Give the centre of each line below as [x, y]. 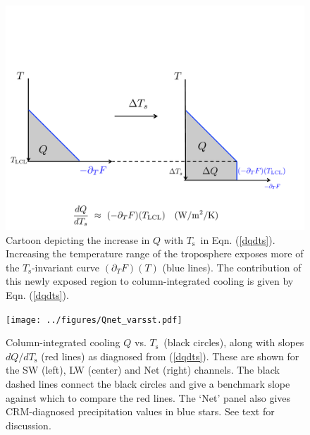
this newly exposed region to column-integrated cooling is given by [150, 281]
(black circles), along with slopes [234, 342]
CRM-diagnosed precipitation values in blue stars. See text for [140, 411]
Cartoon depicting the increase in [78, 239]
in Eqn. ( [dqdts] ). [238, 239]
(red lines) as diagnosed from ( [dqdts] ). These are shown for [170, 356]
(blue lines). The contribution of [232, 267]
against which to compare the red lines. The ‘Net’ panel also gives [148, 397]
